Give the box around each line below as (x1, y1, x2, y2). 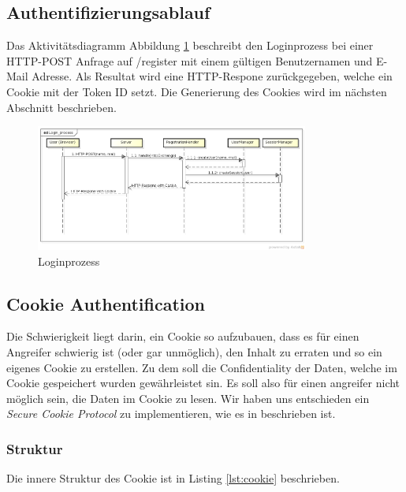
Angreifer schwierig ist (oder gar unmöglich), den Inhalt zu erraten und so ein (6, 343, 382, 360)
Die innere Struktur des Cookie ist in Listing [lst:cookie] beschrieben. (6, 470, 340, 486)
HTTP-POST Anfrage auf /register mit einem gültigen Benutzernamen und (6, 52, 373, 69)
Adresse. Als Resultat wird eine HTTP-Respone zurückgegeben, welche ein (32, 68, 393, 84)
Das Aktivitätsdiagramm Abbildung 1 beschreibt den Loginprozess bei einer (6, 37, 374, 54)
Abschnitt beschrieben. (6, 99, 117, 115)
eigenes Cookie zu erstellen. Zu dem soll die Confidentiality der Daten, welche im (6, 359, 397, 375)
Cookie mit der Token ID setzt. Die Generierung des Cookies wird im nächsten (6, 83, 387, 99)
